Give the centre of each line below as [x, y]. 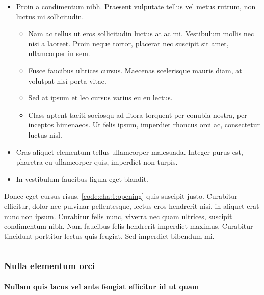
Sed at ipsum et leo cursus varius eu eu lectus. [100, 98]
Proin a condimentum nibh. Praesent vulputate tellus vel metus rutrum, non [136, 6]
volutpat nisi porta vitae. [67, 80]
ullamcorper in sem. [59, 53]
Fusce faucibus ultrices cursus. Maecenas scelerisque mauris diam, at [135, 70]
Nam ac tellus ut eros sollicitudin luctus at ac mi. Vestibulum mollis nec [141, 33]
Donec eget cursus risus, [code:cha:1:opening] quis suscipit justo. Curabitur [121, 196]
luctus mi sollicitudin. [50, 16]
